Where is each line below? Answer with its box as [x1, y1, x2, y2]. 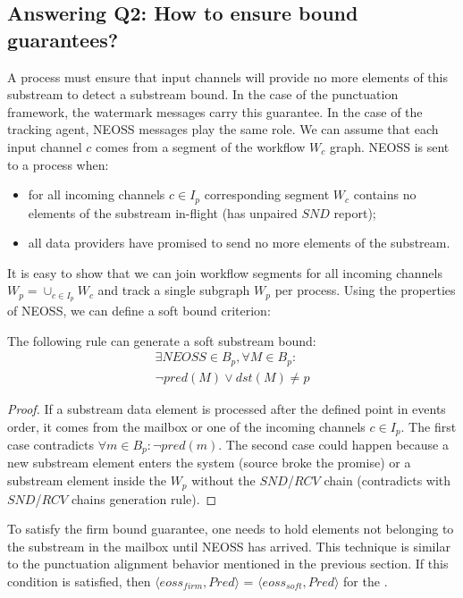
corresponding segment [204, 185, 330, 204]
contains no [353, 185, 417, 204]
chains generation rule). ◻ [71, 489, 217, 508]
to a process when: [7, 155, 109, 173]
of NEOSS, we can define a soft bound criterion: [7, 301, 271, 320]
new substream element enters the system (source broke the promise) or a [7, 453, 411, 472]
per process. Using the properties [274, 281, 456, 299]
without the [191, 471, 256, 490]
